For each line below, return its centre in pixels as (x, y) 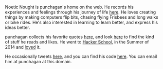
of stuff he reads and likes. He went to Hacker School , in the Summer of (77, 42)
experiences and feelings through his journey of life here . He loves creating (81, 12)
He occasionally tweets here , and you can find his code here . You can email (81, 56)
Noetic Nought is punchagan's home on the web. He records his (69, 7)
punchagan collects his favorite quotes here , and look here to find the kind (80, 37)
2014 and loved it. (23, 47)
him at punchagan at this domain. (38, 62)
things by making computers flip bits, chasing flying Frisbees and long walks (82, 17)
